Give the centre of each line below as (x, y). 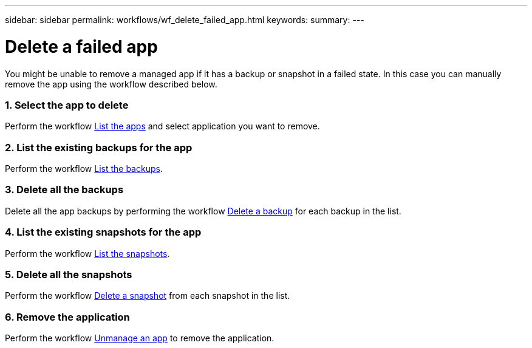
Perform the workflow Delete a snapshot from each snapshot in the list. (148, 296)
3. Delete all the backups (64, 190)
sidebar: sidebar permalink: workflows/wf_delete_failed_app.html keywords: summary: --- (185, 20)
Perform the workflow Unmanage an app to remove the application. (140, 338)
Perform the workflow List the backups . (84, 169)
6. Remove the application (67, 317)
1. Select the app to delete (67, 105)
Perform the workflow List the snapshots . (87, 253)
